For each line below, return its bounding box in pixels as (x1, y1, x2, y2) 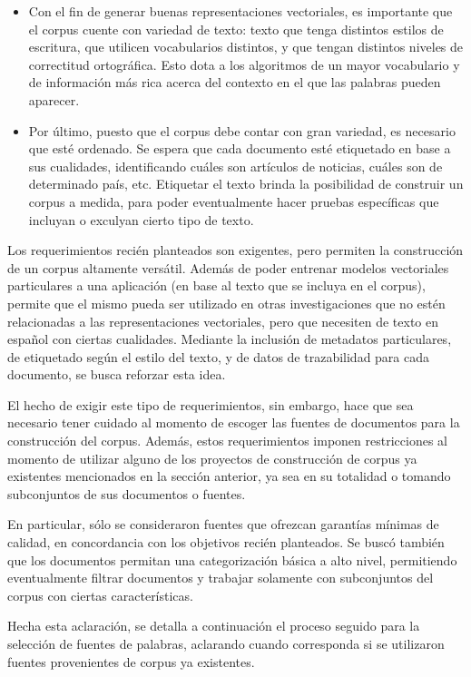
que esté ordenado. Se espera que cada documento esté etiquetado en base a (28, 139, 451, 158)
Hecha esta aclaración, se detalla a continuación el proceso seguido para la (7, 616, 420, 635)
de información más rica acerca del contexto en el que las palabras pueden (28, 73, 441, 92)
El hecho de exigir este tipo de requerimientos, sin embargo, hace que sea (7, 395, 414, 414)
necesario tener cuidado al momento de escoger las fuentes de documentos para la (7, 413, 460, 432)
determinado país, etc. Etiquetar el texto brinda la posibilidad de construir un (28, 174, 464, 193)
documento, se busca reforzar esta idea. (7, 365, 226, 384)
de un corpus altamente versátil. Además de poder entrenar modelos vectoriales (7, 258, 449, 277)
